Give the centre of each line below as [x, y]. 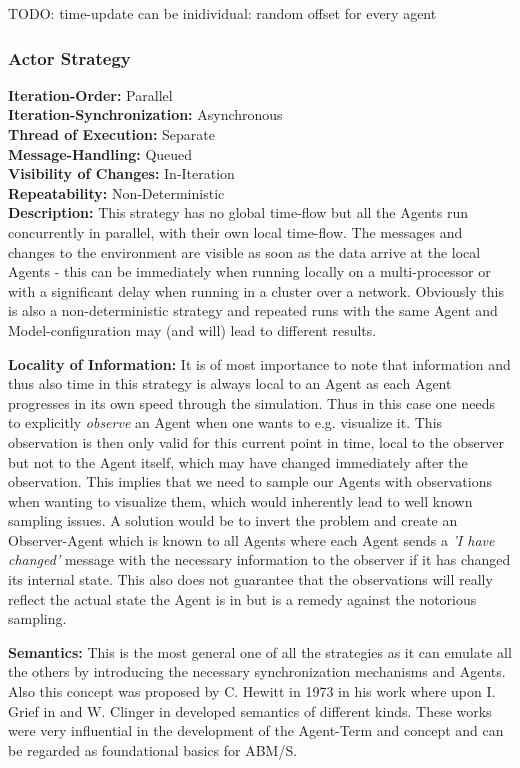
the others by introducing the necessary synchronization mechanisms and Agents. [257, 671]
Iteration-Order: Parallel [90, 94]
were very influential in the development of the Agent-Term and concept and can [256, 730]
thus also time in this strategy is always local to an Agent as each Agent [230, 383]
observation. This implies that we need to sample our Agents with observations [250, 481]
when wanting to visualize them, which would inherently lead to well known [240, 500]
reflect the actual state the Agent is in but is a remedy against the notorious [242, 598]
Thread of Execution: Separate [111, 134]
